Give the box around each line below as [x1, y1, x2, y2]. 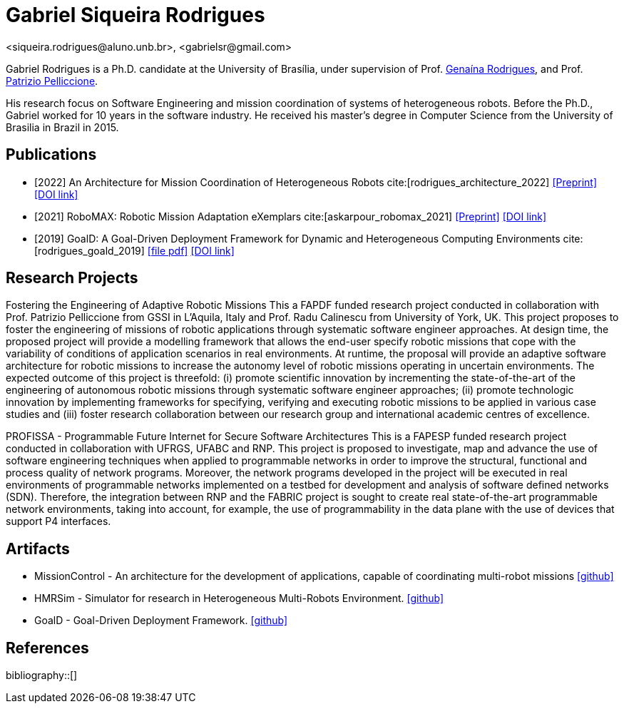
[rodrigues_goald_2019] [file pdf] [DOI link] [34, 244, 235, 257]
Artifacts [6, 539, 70, 558]
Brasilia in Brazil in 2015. [6, 121, 119, 133]
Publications [6, 146, 97, 164]
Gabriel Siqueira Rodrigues [6, 3, 265, 27]
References [6, 638, 89, 657]
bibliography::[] [6, 669, 78, 682]
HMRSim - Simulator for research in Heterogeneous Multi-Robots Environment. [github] [34, 592, 444, 605]
